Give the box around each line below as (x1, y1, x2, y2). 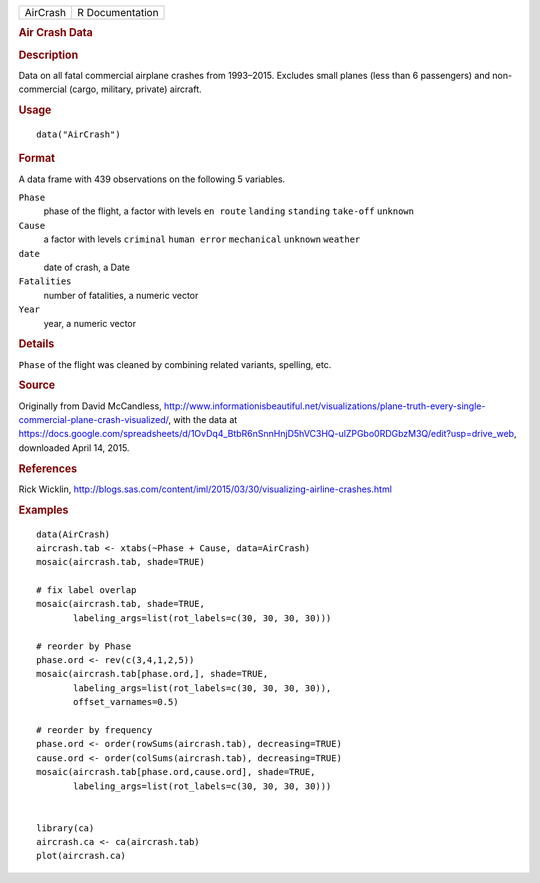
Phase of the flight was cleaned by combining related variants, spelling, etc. (18, 358, 332, 370)
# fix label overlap (36, 585, 137, 596)
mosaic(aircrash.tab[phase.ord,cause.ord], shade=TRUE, (36, 766, 316, 778)
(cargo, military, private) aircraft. (68, 83, 202, 95)
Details (18, 337, 55, 351)
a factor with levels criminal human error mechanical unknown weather (43, 233, 361, 245)
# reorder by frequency (36, 724, 153, 735)
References (18, 461, 78, 475)
